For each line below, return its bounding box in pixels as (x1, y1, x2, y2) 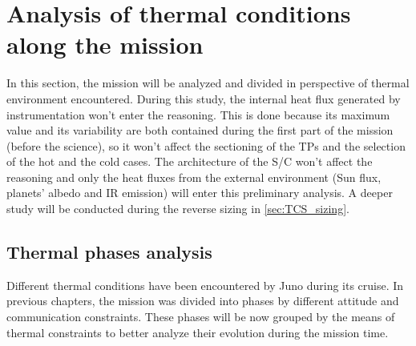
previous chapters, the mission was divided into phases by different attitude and (6, 292, 399, 309)
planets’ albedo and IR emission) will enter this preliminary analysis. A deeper (6, 184, 393, 201)
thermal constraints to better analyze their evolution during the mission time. (6, 324, 389, 340)
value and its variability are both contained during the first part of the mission (6, 122, 394, 139)
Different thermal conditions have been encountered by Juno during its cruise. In (6, 276, 404, 293)
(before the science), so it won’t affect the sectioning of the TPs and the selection (6, 137, 406, 154)
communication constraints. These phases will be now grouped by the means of (6, 308, 395, 325)
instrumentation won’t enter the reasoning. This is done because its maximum (6, 106, 390, 123)
